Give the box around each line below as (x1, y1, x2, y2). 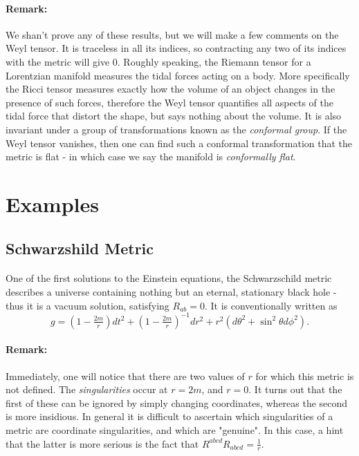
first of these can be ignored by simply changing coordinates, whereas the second (6, 395, 348, 410)
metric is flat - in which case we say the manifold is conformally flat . (6, 149, 296, 164)
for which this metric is (255, 368, 354, 383)
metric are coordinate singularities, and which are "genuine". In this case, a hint (6, 422, 344, 437)
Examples (6, 189, 99, 218)
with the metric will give (6, 54, 110, 68)
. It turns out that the (248, 382, 342, 397)
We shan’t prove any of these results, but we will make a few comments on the (6, 27, 339, 41)
